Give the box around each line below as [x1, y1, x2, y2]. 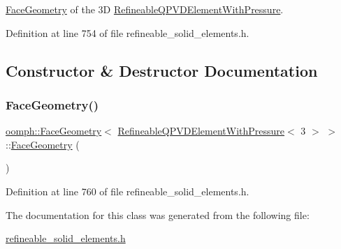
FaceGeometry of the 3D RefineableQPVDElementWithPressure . [6, 2, 284, 16]
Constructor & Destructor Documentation [6, 59, 318, 81]
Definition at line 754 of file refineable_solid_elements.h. [6, 25, 249, 40]
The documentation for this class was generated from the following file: [6, 207, 310, 222]
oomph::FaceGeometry [6, 123, 102, 138]
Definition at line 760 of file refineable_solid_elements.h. [6, 183, 249, 198]
